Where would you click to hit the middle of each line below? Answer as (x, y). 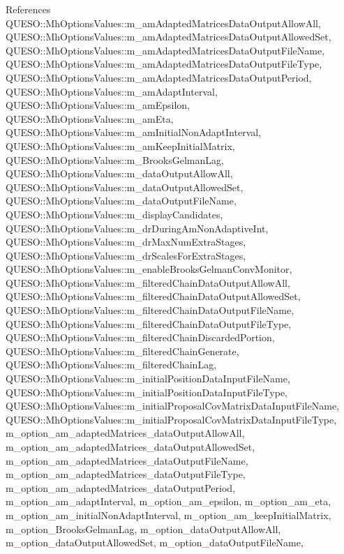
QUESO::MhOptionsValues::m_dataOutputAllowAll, (119, 173)
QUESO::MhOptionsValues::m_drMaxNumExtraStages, (126, 242)
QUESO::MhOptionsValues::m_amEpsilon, (98, 105)
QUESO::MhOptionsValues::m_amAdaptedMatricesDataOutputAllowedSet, (169, 37)
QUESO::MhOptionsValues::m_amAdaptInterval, (112, 91)
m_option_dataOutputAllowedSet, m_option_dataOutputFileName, (155, 542)
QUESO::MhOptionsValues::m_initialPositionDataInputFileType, (147, 392)
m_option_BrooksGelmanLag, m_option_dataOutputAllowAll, (143, 529)
